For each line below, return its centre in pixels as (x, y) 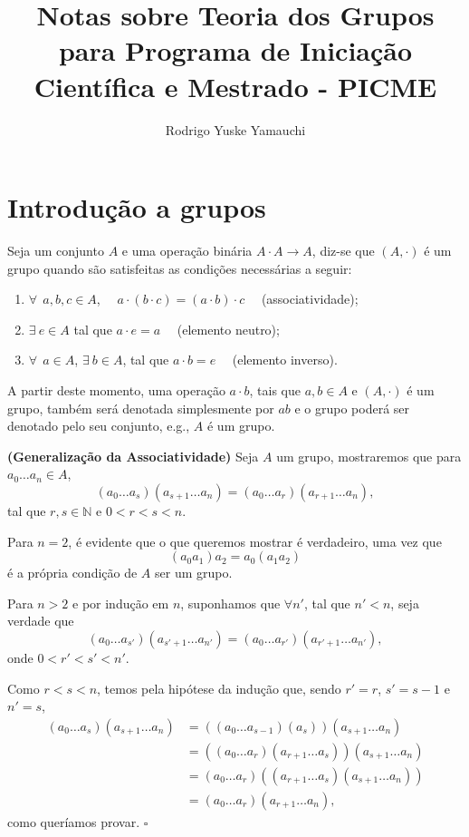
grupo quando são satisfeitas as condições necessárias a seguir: (180, 268)
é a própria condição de (72, 573)
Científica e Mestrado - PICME (235, 86)
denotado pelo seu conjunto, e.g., (99, 426)
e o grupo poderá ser (352, 408)
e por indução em (121, 603)
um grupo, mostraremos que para (369, 456)
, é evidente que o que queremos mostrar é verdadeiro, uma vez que (255, 541)
